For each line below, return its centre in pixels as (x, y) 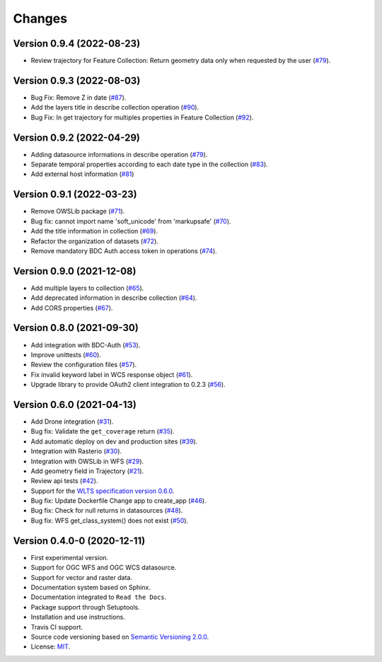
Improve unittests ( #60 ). (66, 354)
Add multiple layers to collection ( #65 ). (87, 288)
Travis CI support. (57, 627)
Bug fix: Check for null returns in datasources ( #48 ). (107, 511)
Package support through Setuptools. (86, 607)
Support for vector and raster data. (81, 577)
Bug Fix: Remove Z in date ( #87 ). (79, 97)
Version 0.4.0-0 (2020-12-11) (79, 541)
